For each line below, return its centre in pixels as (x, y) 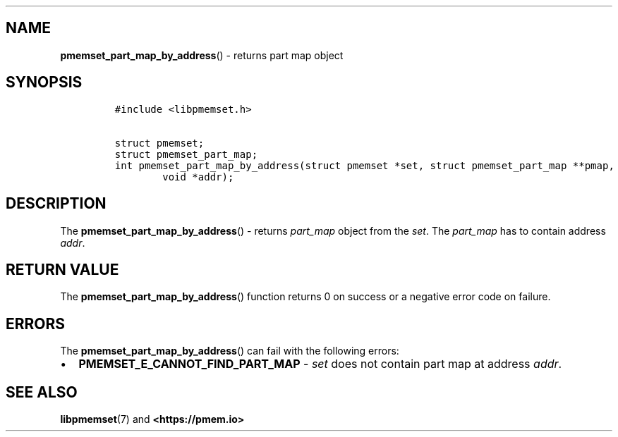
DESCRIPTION (56, 204)
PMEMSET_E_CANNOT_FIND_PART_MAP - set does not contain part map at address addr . (320, 364)
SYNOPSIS (44, 82)
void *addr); (198, 177)
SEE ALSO (42, 392)
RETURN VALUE (62, 269)
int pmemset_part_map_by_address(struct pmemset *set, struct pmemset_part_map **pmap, (364, 165)
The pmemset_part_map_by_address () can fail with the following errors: (230, 351)
